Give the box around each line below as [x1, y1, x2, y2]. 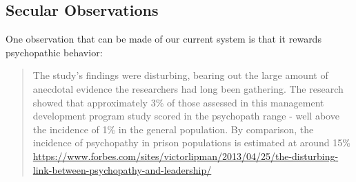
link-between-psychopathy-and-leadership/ [32, 162, 212, 177]
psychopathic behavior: [6, 45, 103, 59]
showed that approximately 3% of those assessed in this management [32, 95, 324, 109]
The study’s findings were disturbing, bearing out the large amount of [32, 68, 328, 82]
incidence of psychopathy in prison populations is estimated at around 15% [32, 135, 350, 150]
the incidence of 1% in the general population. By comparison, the [32, 122, 314, 136]
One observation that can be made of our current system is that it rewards [6, 32, 322, 46]
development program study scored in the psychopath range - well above [32, 109, 339, 123]
